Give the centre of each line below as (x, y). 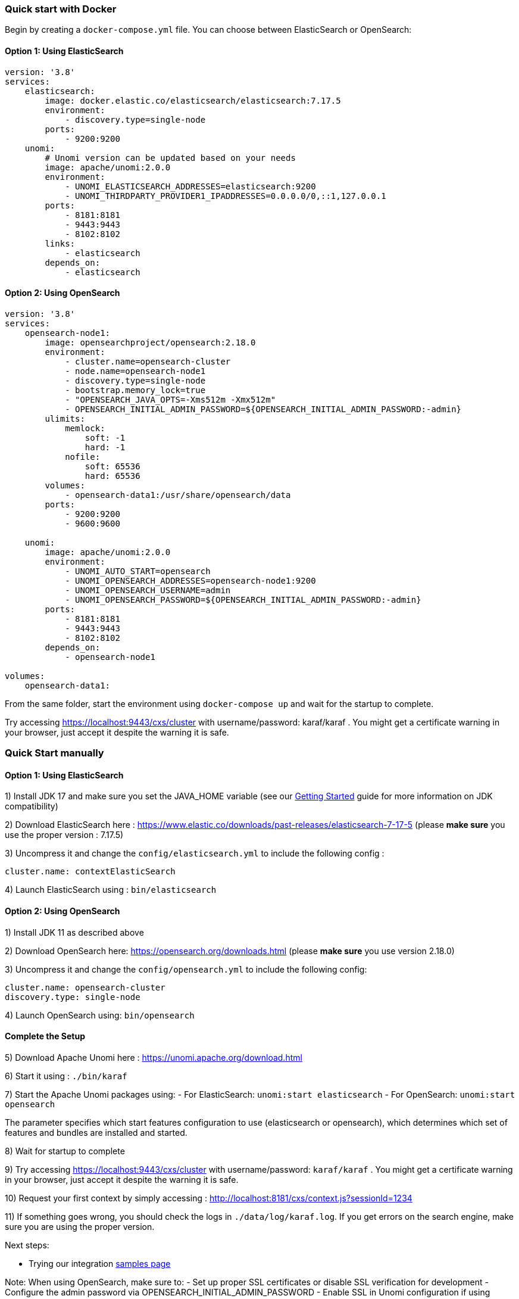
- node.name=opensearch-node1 (135, 371)
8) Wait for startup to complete (65, 1151)
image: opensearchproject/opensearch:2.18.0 (150, 342)
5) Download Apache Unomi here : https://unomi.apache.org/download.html (154, 1057)
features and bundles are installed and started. (96, 1132)
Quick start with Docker (61, 9)
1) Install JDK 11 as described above (74, 932)
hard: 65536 (112, 476)
